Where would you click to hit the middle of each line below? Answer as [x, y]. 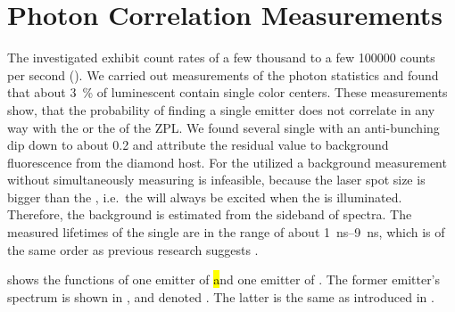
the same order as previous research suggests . [133, 249]
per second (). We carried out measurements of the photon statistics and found [223, 74]
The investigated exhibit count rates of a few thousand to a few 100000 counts [221, 57]
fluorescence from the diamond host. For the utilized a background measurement [227, 162]
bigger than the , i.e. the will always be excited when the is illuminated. [205, 197]
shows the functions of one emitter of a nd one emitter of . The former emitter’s [224, 279]
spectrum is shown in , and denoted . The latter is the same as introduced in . [221, 296]
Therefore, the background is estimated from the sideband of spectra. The [210, 214]
